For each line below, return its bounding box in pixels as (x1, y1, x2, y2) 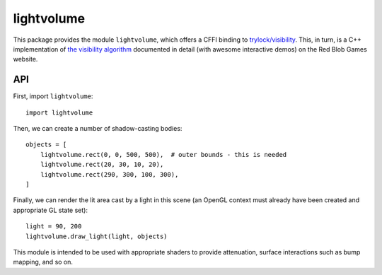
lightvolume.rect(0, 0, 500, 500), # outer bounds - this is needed (40, 151, 287, 158)
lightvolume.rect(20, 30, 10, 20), (40, 160, 164, 169)
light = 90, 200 (25, 223, 82, 230)
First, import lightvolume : (13, 92, 93, 100)
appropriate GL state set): (13, 206, 88, 214)
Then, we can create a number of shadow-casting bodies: (13, 124, 183, 133)
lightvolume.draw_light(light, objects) (25, 232, 168, 240)
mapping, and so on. (13, 258, 74, 267)
